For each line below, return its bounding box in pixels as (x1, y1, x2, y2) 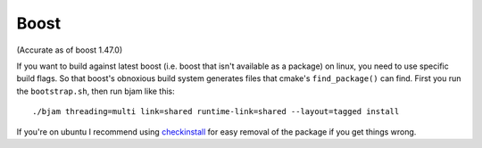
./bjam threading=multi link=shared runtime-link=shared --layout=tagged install (32, 107, 400, 117)
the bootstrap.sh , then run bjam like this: (16, 86, 176, 96)
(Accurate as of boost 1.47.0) (16, 45, 123, 55)
